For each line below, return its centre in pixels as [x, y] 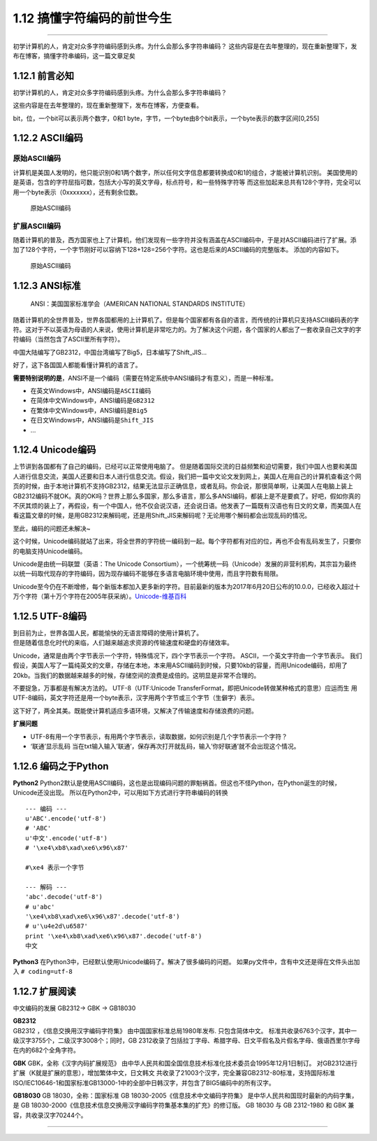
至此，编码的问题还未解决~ [52, 528]
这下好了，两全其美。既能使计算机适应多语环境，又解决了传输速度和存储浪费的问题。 [135, 711]
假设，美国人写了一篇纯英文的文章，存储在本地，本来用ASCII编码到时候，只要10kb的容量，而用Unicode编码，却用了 [180, 665]
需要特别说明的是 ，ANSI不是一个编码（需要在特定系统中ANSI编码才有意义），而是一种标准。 [145, 378]
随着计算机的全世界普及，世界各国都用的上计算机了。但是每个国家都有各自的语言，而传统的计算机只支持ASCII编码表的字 [186, 320]
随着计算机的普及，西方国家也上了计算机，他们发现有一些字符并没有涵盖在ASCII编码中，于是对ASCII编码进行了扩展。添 [185, 240]
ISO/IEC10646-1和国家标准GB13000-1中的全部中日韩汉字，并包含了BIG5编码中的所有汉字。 [144, 1083]
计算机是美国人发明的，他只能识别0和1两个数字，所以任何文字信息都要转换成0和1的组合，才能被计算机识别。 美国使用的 [185, 172]
